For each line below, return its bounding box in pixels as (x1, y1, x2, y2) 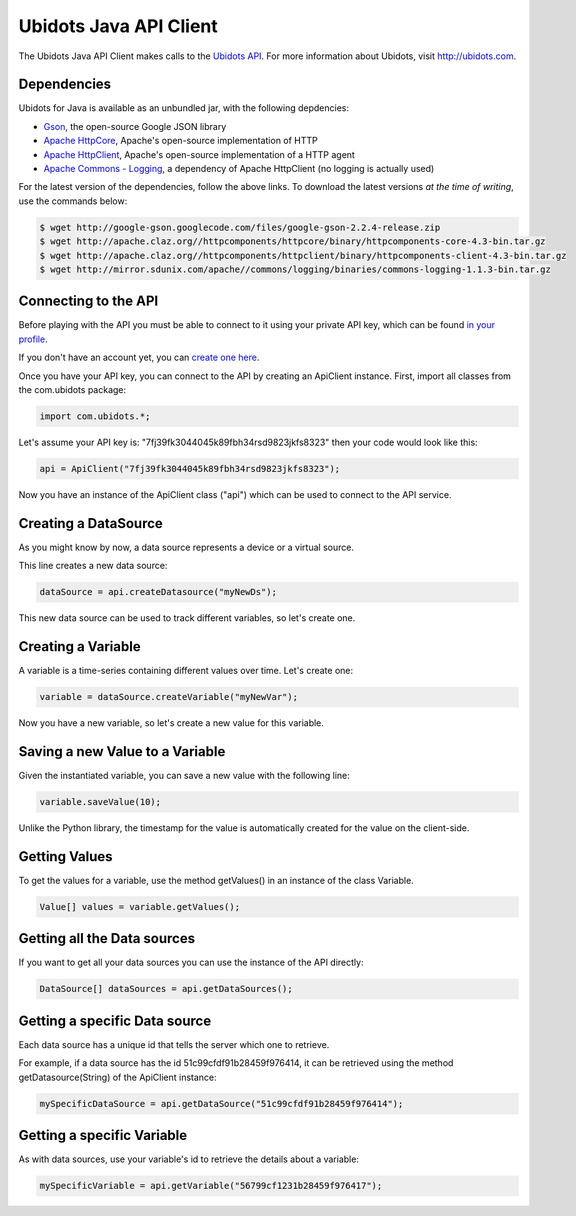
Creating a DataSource (18, 515, 164, 532)
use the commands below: (18, 195, 128, 207)
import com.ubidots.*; (39, 411, 151, 422)
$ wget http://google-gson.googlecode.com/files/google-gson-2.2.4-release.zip (39, 221, 441, 233)
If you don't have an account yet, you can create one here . (18, 351, 260, 364)
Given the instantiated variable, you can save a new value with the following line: (18, 770, 350, 781)
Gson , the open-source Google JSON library (43, 120, 227, 132)
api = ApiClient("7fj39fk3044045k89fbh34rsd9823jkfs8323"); (39, 463, 341, 474)
